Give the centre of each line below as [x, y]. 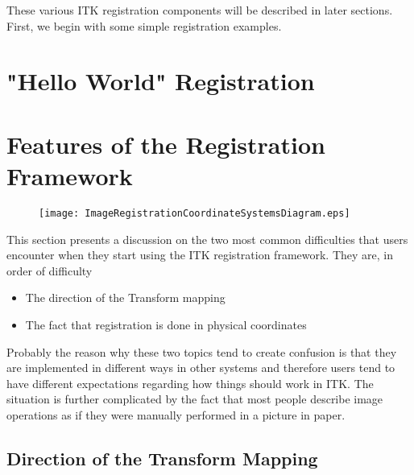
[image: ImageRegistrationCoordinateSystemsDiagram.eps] [195, 213]
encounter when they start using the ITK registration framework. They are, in [200, 255]
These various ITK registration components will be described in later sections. [200, 10]
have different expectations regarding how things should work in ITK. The [190, 383]
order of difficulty [50, 270]
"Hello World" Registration [161, 81]
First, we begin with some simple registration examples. [144, 25]
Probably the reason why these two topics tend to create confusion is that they [202, 351]
